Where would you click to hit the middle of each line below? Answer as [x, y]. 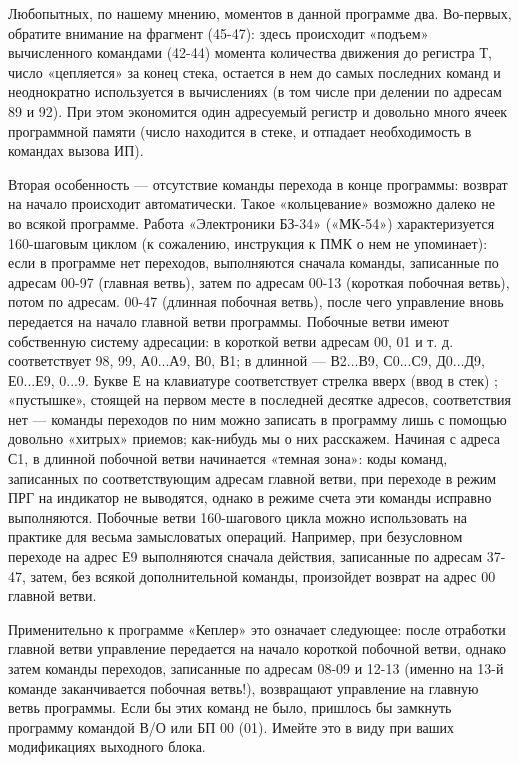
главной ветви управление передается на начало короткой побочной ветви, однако [257, 648]
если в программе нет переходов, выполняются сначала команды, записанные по [253, 262]
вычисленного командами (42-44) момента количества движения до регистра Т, [250, 52]
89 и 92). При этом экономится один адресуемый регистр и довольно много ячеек [258, 110]
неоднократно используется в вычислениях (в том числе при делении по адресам [255, 91]
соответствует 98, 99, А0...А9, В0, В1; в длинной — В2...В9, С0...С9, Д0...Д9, [246, 360]
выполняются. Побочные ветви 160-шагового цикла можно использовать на [237, 516]
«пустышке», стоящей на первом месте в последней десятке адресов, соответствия [260, 399]
